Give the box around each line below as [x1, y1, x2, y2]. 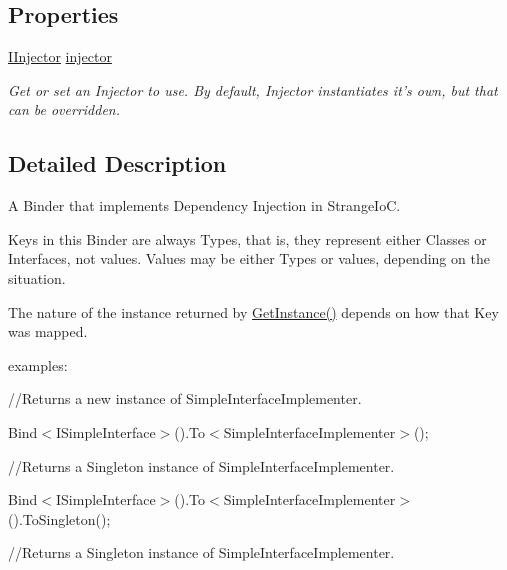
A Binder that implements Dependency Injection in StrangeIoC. [8, 195, 401, 216]
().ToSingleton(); [8, 508, 111, 529]
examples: [8, 354, 68, 375]
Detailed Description [8, 148, 227, 179]
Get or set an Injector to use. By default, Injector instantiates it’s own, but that [8, 79, 498, 100]
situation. [8, 267, 66, 288]
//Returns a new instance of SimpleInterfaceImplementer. [8, 388, 362, 409]
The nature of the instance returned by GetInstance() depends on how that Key [8, 301, 499, 322]
